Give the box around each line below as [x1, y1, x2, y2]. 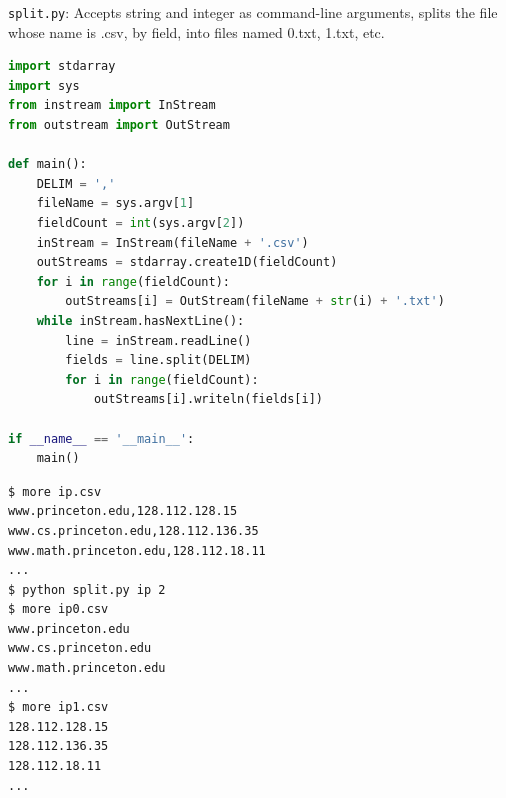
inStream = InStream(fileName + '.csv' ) [36, 235, 309, 250]
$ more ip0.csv [8, 602, 109, 617]
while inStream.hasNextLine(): [36, 313, 245, 328]
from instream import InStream [8, 98, 216, 113]
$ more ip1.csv [8, 700, 109, 715]
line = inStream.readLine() [65, 333, 252, 348]
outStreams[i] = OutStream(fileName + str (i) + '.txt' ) [65, 294, 445, 309]
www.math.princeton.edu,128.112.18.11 [8, 543, 266, 558]
